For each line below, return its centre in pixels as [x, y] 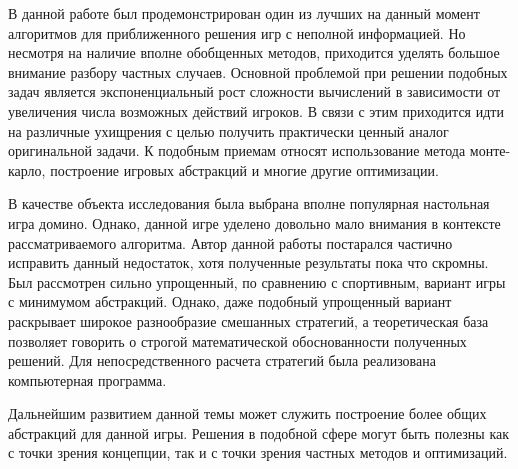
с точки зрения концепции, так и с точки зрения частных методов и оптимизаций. [258, 452]
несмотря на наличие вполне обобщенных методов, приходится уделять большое [254, 52]
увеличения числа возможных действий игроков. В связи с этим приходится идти [256, 110]
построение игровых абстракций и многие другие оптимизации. [244, 169]
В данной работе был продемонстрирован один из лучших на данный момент [244, 13]
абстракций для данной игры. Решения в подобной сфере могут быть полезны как [259, 432]
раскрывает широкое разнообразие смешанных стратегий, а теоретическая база [248, 320]
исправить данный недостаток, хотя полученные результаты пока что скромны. [248, 262]
